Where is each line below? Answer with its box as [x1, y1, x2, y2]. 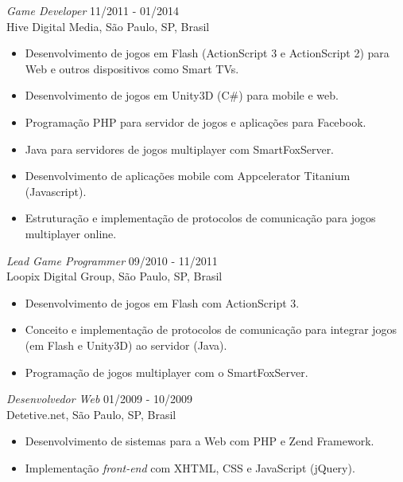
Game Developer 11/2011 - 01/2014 [6, 2, 179, 18]
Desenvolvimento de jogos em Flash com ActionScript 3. [25, 294, 300, 311]
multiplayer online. [25, 225, 117, 241]
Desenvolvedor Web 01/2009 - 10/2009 [6, 390, 193, 407]
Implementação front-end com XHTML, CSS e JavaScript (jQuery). [25, 459, 355, 476]
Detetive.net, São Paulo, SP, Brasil [6, 406, 176, 422]
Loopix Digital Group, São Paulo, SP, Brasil [6, 268, 223, 284]
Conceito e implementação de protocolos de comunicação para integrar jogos [25, 321, 397, 338]
